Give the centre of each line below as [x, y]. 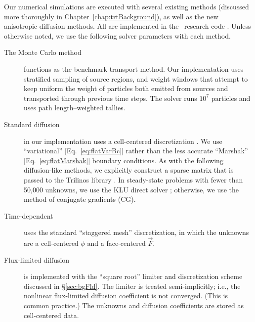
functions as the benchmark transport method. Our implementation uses [134, 69]
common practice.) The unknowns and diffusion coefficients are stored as [134, 305]
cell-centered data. [51, 315]
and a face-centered [116, 243]
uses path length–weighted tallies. [75, 108]
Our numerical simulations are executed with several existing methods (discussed [127, 6]
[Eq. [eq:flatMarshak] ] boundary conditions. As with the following [124, 160]
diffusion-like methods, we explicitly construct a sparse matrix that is [129, 170]
